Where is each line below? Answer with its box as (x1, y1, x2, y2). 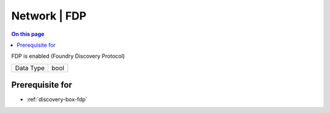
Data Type (15, 64, 45, 72)
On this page (11, 30, 45, 38)
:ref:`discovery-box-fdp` (26, 96, 88, 103)
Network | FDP (11, 9, 87, 22)
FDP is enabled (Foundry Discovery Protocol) (11, 52, 125, 60)
